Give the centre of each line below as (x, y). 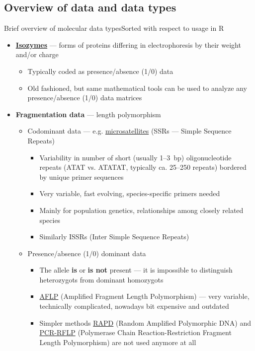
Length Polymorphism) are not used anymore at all (118, 342)
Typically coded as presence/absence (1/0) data (100, 71)
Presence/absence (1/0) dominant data (87, 253)
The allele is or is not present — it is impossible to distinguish (136, 270)
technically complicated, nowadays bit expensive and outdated (134, 306)
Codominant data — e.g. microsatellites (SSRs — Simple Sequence (129, 131)
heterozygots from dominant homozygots (101, 279)
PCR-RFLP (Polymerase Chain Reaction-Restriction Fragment (135, 332)
